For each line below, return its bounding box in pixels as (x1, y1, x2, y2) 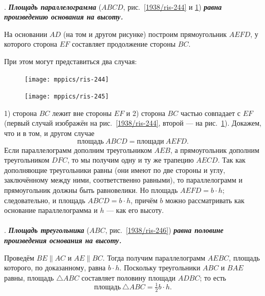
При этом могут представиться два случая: (4, 55, 137, 66)
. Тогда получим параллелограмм (102, 252, 206, 263)
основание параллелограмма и (4, 205, 98, 215)
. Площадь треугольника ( (4, 225, 90, 235)
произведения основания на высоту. (4, 235, 122, 245)
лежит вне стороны (52, 107, 112, 118)
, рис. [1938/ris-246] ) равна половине (105, 225, 224, 235)
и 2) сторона (126, 107, 165, 118)
